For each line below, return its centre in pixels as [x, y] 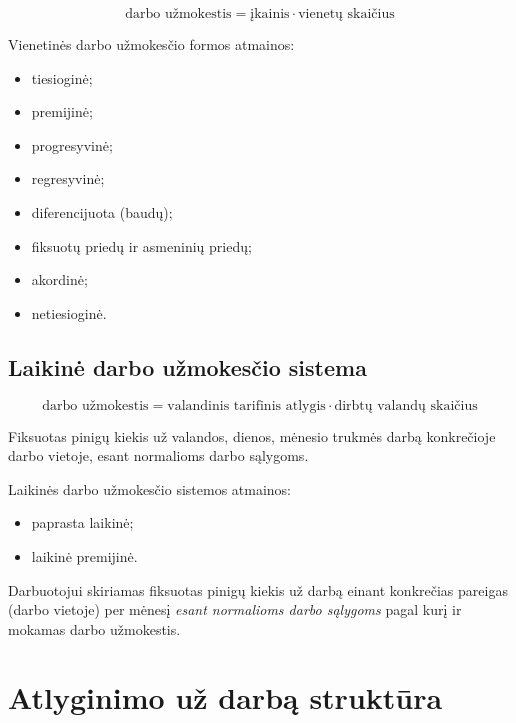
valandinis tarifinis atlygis [246, 405]
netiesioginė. [69, 312]
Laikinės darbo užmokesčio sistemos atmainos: [149, 488]
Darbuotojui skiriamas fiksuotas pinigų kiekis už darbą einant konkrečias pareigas [258, 589]
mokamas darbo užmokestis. [94, 628]
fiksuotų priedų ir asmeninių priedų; [141, 245]
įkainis [270, 14]
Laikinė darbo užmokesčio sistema [187, 366]
